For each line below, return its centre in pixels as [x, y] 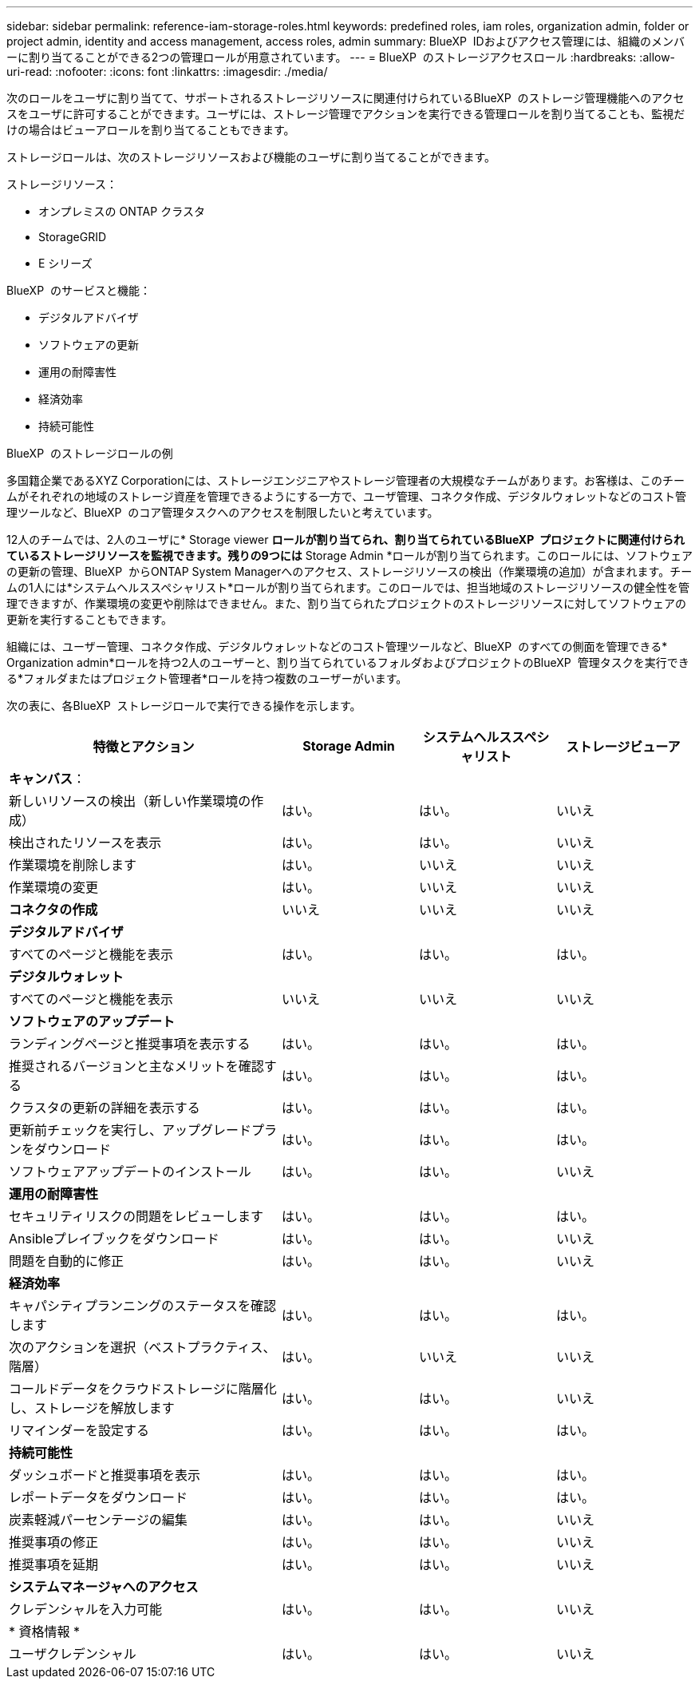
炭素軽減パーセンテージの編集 [98, 1520]
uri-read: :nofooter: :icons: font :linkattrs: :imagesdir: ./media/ [167, 71]
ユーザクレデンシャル [73, 1654]
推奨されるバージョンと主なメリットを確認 [136, 1066]
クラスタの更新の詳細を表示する [105, 1108]
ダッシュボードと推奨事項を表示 [105, 1475]
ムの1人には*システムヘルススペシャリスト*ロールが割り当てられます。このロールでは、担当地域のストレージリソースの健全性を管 [348, 587]
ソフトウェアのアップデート [92, 1021]
